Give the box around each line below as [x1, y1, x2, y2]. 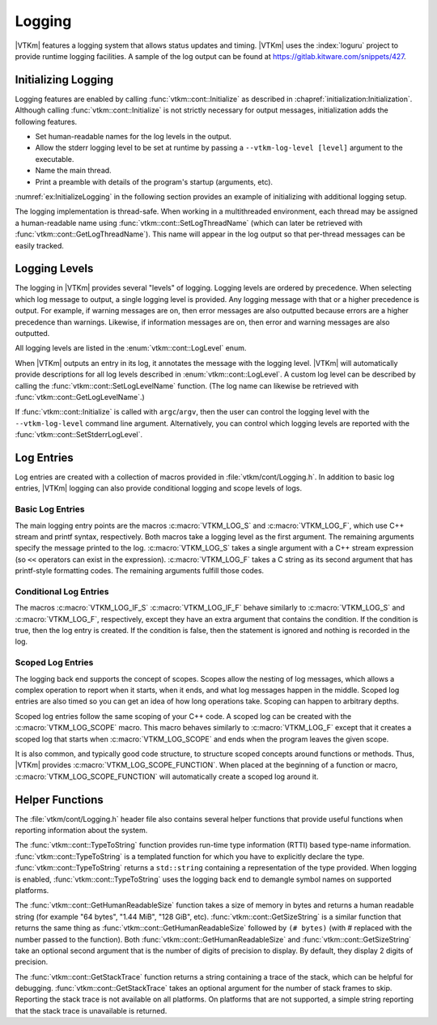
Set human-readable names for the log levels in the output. [35, 132, 232, 142]
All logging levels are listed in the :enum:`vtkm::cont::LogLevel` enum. [15, 343, 247, 353]
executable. [35, 154, 74, 164]
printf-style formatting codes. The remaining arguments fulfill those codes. [15, 566, 265, 576]
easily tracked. [15, 240, 65, 250]
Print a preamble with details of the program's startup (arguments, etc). [35, 177, 274, 186]
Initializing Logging [15, 73, 113, 87]
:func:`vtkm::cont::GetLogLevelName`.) [15, 392, 145, 402]
